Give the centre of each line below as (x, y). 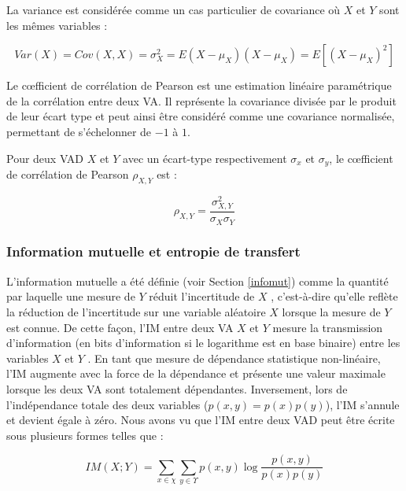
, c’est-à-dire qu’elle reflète (334, 296)
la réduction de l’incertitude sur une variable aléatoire (136, 311)
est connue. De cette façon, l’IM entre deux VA (120, 327)
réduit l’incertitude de (202, 296)
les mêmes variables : (57, 25)
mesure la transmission (328, 327)
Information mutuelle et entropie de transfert (153, 251)
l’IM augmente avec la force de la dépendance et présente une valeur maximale (196, 373)
